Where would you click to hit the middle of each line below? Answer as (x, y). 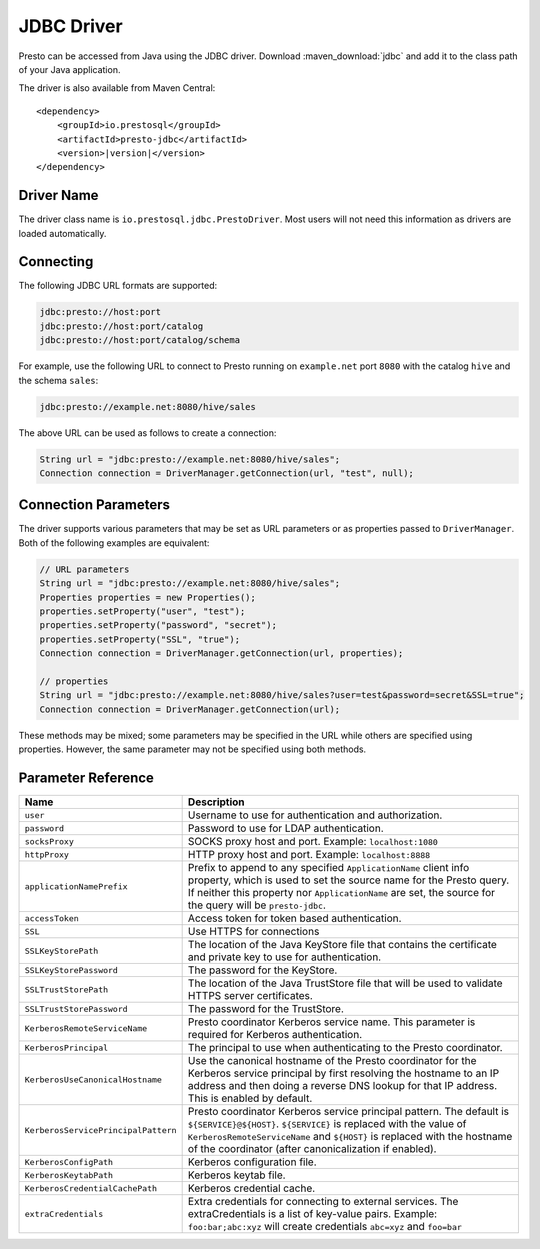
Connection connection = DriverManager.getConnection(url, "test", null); (227, 473)
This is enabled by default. (250, 1098)
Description (216, 802)
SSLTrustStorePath (66, 989)
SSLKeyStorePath (61, 950)
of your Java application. (69, 69)
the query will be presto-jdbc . (257, 905)
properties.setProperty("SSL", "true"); (139, 639)
